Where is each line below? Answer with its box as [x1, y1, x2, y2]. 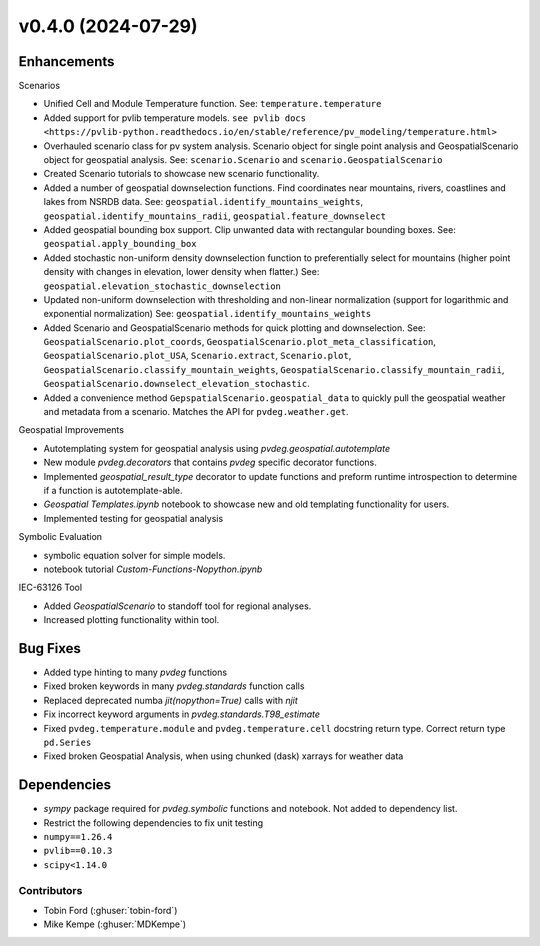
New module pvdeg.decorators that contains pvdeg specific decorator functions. [43, 456, 377, 469]
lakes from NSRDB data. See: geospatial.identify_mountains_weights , [43, 196, 364, 208]
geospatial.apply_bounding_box [43, 238, 197, 250]
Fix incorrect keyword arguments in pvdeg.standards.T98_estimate [43, 708, 320, 720]
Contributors [18, 883, 83, 897]
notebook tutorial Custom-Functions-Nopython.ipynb [43, 563, 263, 575]
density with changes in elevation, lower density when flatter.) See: [43, 266, 320, 278]
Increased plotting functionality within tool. [43, 614, 220, 626]
